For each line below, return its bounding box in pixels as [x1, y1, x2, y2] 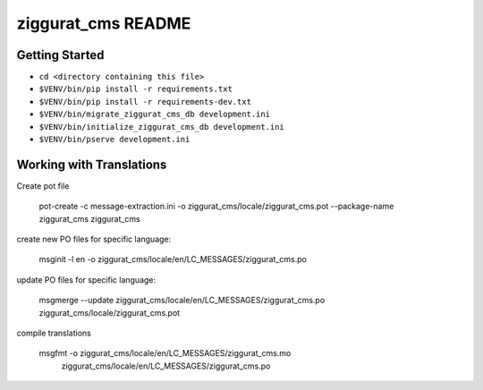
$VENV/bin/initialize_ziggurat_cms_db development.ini [38, 122, 285, 131]
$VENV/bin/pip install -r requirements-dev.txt [38, 97, 252, 106]
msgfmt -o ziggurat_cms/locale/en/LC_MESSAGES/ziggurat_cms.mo [38, 348, 292, 359]
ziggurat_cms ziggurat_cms [38, 213, 140, 224]
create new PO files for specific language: [16, 233, 172, 245]
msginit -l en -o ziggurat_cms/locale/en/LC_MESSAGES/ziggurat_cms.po [38, 254, 308, 265]
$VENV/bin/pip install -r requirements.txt [38, 84, 233, 94]
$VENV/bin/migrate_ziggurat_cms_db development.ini [38, 109, 271, 120]
